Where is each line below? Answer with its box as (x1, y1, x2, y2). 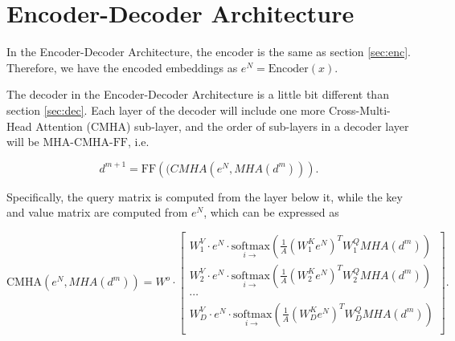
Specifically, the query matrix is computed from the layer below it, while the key (6, 188, 403, 205)
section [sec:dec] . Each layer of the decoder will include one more (6, 101, 326, 118)
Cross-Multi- (328, 101, 391, 118)
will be (6, 133, 39, 150)
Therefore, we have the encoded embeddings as (6, 59, 238, 75)
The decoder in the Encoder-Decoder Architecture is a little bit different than (6, 86, 389, 103)
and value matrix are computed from (6, 204, 188, 221)
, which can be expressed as (203, 204, 339, 221)
